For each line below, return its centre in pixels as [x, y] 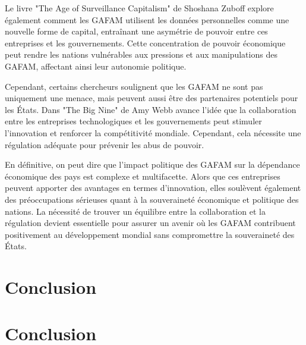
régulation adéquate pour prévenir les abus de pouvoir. [105, 144]
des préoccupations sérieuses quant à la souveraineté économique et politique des [152, 199]
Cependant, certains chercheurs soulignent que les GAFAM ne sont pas [134, 86]
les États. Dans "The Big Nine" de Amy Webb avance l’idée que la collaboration [151, 109]
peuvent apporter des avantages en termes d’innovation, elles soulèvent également [153, 188]
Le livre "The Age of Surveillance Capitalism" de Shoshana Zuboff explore [139, 8]
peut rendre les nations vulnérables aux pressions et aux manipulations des [141, 54]
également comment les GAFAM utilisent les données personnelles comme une [147, 19]
